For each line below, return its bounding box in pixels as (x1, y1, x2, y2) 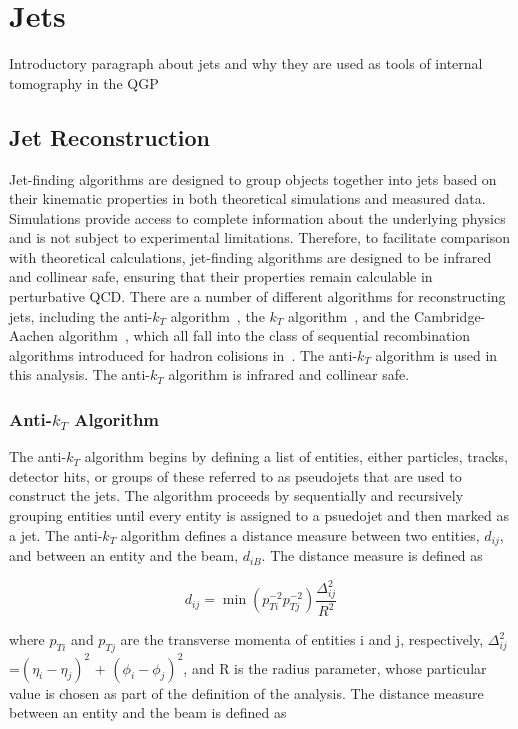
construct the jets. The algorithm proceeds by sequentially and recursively (9, 485, 464, 506)
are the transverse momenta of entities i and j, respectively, (120, 629, 484, 650)
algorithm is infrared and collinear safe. (168, 364, 410, 385)
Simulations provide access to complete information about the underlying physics (9, 207, 506, 228)
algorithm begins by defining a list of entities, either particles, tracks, (84, 446, 508, 467)
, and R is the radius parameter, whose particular (183, 657, 487, 678)
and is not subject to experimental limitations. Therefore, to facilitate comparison (9, 227, 510, 248)
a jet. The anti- (9, 524, 103, 545)
